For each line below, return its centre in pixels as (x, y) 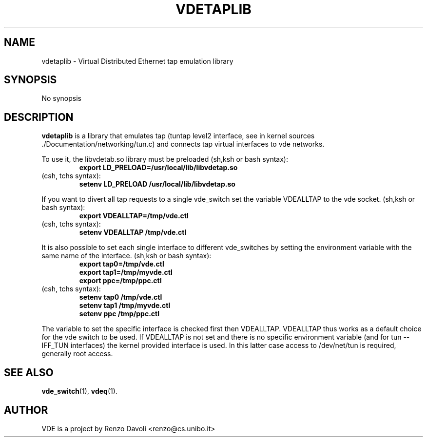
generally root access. (77, 354)
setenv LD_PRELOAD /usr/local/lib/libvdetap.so (157, 184)
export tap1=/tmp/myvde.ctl (126, 272)
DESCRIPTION (39, 117)
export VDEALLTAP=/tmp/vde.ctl (134, 216)
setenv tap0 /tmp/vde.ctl (121, 297)
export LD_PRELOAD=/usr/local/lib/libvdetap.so (158, 168)
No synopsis (61, 98)
